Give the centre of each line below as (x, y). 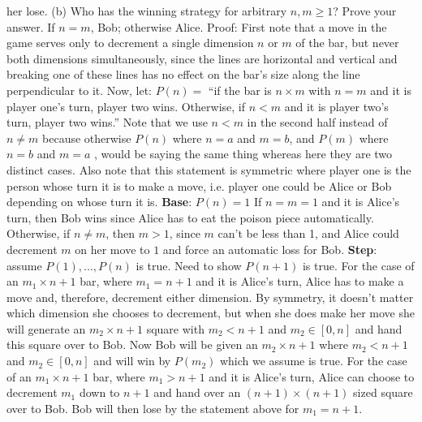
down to (99, 392)
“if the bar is (240, 90)
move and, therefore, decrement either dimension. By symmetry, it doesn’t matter (210, 297)
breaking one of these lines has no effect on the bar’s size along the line (183, 74)
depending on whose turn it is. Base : (99, 202)
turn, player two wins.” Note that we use (107, 122)
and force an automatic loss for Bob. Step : (270, 249)
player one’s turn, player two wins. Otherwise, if (126, 106)
